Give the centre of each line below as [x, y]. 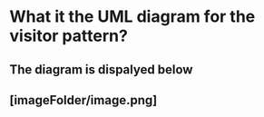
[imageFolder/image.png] [83, 100]
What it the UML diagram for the [132, 17]
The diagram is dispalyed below [101, 69]
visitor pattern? [69, 36]
